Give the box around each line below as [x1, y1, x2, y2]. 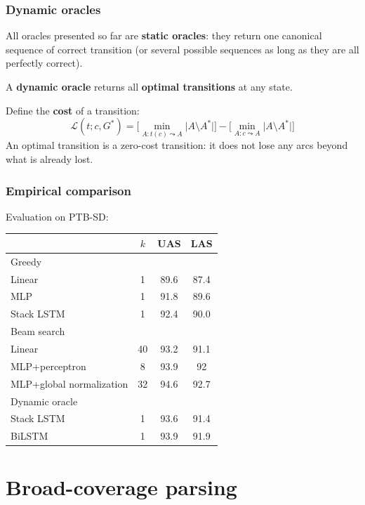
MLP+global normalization [11, 376, 128, 391]
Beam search [11, 324, 65, 339]
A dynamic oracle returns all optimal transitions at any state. [6, 79, 293, 93]
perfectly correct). [6, 55, 83, 70]
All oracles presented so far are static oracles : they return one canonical [6, 28, 322, 43]
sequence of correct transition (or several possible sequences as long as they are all [6, 41, 359, 56]
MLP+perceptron [11, 358, 86, 373]
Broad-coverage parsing [6, 473, 237, 501]
